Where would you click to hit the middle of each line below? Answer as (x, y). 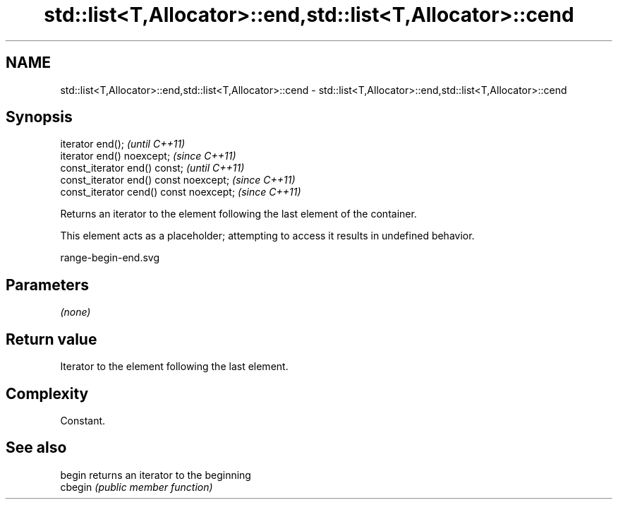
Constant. (83, 420)
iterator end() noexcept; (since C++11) (148, 156)
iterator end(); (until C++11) (123, 144)
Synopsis (39, 117)
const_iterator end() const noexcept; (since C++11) (178, 180)
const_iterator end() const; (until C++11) (152, 168)
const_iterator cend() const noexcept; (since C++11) (181, 192)
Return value (51, 339)
